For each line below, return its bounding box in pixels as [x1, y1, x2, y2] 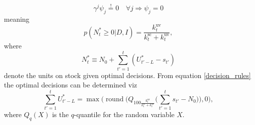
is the [52, 109, 69, 119]
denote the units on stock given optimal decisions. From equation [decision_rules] [4, 70, 251, 80]
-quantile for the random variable [74, 109, 175, 119]
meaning [4, 14, 30, 24]
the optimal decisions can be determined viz [4, 80, 137, 90]
